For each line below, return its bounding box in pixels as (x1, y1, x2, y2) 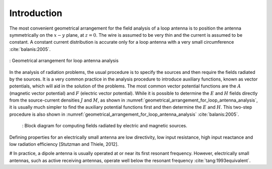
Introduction (9, 8, 62, 19)
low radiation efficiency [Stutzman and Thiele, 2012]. (9, 141, 119, 147)
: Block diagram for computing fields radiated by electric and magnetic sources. (22, 123, 187, 129)
